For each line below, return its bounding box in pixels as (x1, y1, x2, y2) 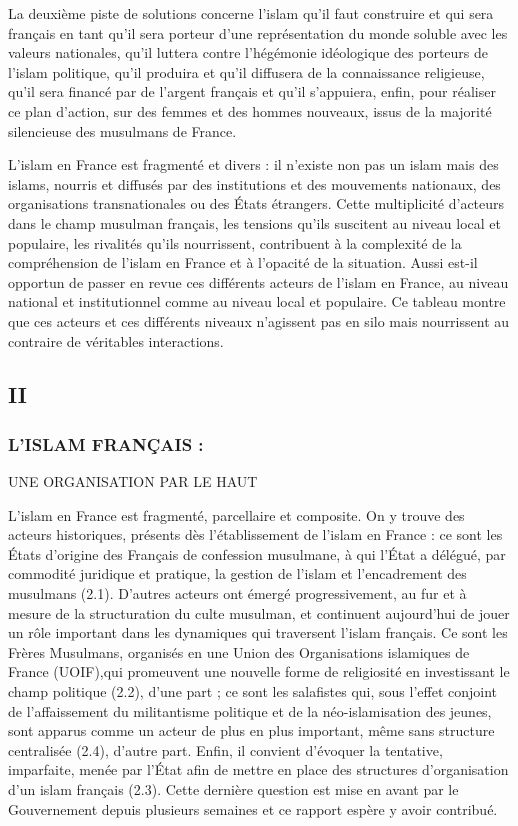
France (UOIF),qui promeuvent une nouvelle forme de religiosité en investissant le (8, 661, 510, 682)
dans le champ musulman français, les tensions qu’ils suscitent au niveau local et (8, 212, 502, 233)
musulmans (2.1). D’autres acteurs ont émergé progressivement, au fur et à (8, 583, 467, 604)
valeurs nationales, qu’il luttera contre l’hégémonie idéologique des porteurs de (8, 42, 489, 63)
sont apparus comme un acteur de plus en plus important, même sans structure (8, 720, 495, 741)
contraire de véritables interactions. (8, 330, 224, 351)
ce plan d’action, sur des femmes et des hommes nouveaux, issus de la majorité (8, 100, 492, 121)
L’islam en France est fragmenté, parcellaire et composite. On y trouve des (8, 504, 465, 525)
